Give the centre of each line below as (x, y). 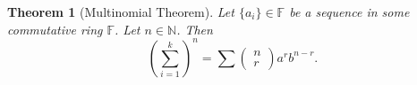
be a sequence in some (349, 12)
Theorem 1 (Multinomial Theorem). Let (121, 12)
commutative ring (55, 29)
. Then (195, 29)
